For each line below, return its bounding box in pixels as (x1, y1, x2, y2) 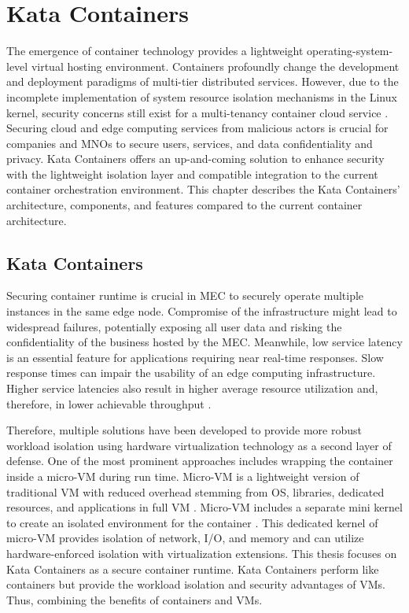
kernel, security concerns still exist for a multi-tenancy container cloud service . (6, 104, 389, 120)
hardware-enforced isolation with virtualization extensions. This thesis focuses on (6, 545, 397, 561)
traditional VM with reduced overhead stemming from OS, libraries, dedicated (6, 483, 385, 500)
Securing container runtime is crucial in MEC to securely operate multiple (6, 287, 364, 304)
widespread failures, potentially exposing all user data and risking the (6, 318, 342, 334)
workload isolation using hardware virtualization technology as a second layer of (6, 437, 392, 453)
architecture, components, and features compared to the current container (6, 197, 363, 213)
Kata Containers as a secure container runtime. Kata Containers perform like (6, 560, 379, 577)
